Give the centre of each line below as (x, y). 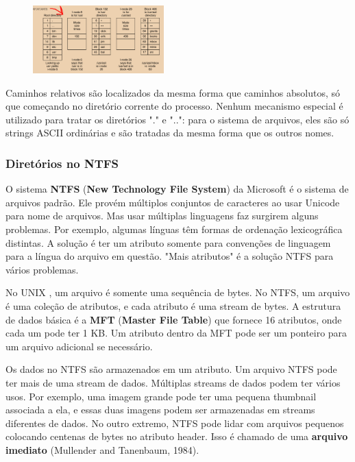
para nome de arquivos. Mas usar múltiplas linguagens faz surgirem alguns (162, 216)
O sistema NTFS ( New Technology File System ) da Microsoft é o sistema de (177, 189)
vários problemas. (42, 269)
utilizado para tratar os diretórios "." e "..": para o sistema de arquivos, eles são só (177, 119)
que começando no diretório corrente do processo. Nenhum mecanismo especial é (174, 106)
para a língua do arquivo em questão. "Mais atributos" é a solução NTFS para (170, 256)
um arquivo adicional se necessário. (79, 346)
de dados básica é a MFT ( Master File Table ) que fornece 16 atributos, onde (174, 319)
